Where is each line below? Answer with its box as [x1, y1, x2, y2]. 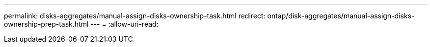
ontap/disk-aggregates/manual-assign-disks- [267, 12, 415, 20]
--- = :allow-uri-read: [90, 20, 159, 28]
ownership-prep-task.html [4, 20, 89, 28]
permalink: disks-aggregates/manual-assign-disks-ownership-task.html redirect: [4, 12, 266, 20]
